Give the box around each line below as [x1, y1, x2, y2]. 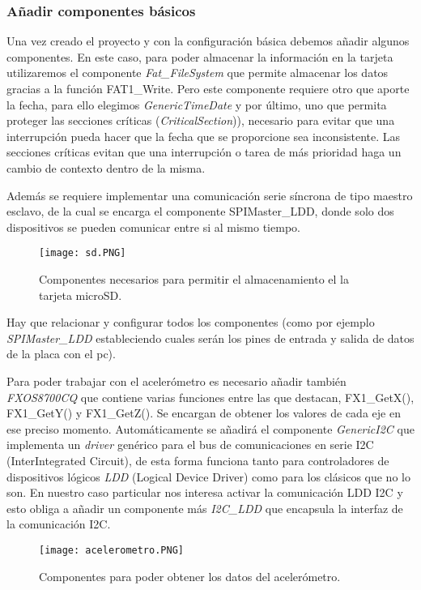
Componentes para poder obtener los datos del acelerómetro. [39, 567, 341, 584]
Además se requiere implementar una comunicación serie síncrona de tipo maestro [6, 186, 413, 203]
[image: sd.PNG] [39, 247, 126, 259]
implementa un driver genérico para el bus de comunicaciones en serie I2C [6, 436, 374, 453]
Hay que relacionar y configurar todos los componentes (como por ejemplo [6, 314, 375, 331]
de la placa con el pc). [6, 345, 116, 362]
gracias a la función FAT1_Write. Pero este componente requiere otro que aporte [6, 80, 410, 96]
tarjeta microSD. [39, 286, 122, 303]
